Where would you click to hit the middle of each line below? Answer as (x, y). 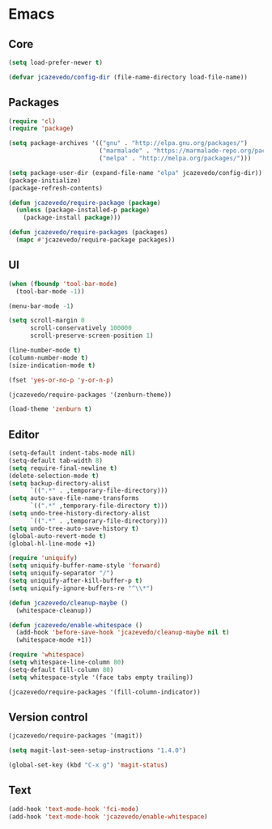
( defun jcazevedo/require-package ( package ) (85, 203)
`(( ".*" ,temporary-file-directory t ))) (99, 506)
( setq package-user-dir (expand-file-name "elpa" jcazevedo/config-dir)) (136, 173)
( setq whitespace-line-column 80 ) (67, 662)
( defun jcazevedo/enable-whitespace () (76, 625)
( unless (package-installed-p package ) (83, 210)
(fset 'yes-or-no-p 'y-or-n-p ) (61, 380)
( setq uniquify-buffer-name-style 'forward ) (85, 566)
